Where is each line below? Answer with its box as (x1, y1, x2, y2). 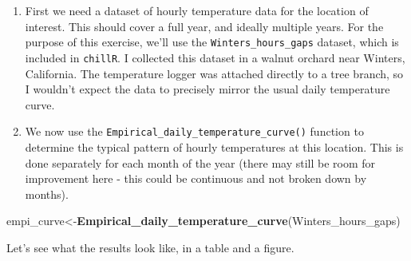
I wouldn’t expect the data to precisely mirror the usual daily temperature (25, 81, 390, 97)
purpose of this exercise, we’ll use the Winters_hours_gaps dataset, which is (25, 34, 399, 50)
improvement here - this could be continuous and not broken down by (25, 170, 367, 187)
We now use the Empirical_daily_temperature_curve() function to (25, 123, 364, 140)
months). (25, 185, 69, 202)
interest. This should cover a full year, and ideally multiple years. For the (25, 18, 384, 34)
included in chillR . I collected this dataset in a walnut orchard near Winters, (25, 49, 405, 65)
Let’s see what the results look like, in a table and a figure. (6, 239, 294, 255)
